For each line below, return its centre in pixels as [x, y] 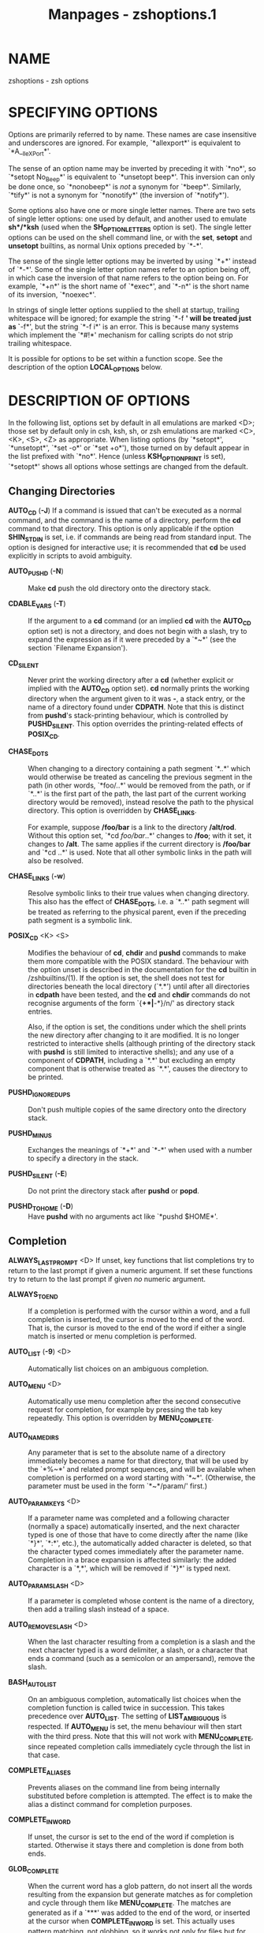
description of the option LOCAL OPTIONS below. [86, 368]
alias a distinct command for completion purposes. [110, 1804]
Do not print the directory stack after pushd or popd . [113, 1191]
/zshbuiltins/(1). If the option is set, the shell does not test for [126, 978]
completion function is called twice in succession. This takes [126, 1708]
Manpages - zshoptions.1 [132, 15]
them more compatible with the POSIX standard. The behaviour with [138, 961]
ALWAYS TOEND [33, 1295]
